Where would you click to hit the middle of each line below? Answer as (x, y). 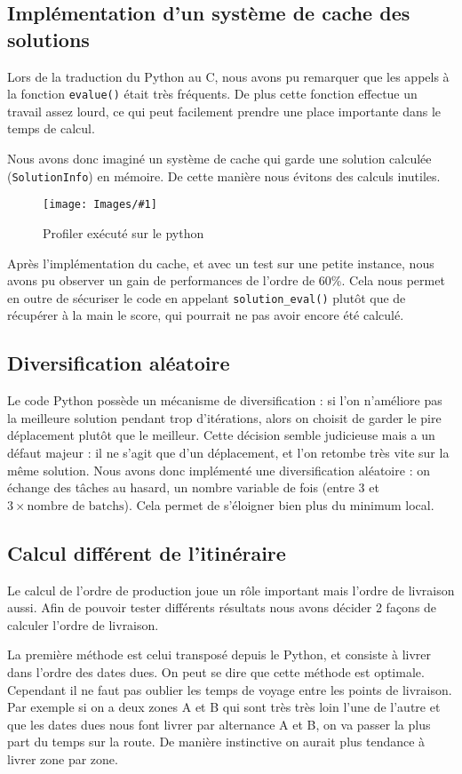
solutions (48, 39)
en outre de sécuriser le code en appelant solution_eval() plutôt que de (207, 297)
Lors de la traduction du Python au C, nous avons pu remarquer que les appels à (228, 76)
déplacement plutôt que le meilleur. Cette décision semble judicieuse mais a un (221, 435)
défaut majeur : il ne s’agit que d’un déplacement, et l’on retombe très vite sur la (228, 452)
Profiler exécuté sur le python (123, 232)
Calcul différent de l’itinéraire (147, 552)
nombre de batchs (76, 506)
